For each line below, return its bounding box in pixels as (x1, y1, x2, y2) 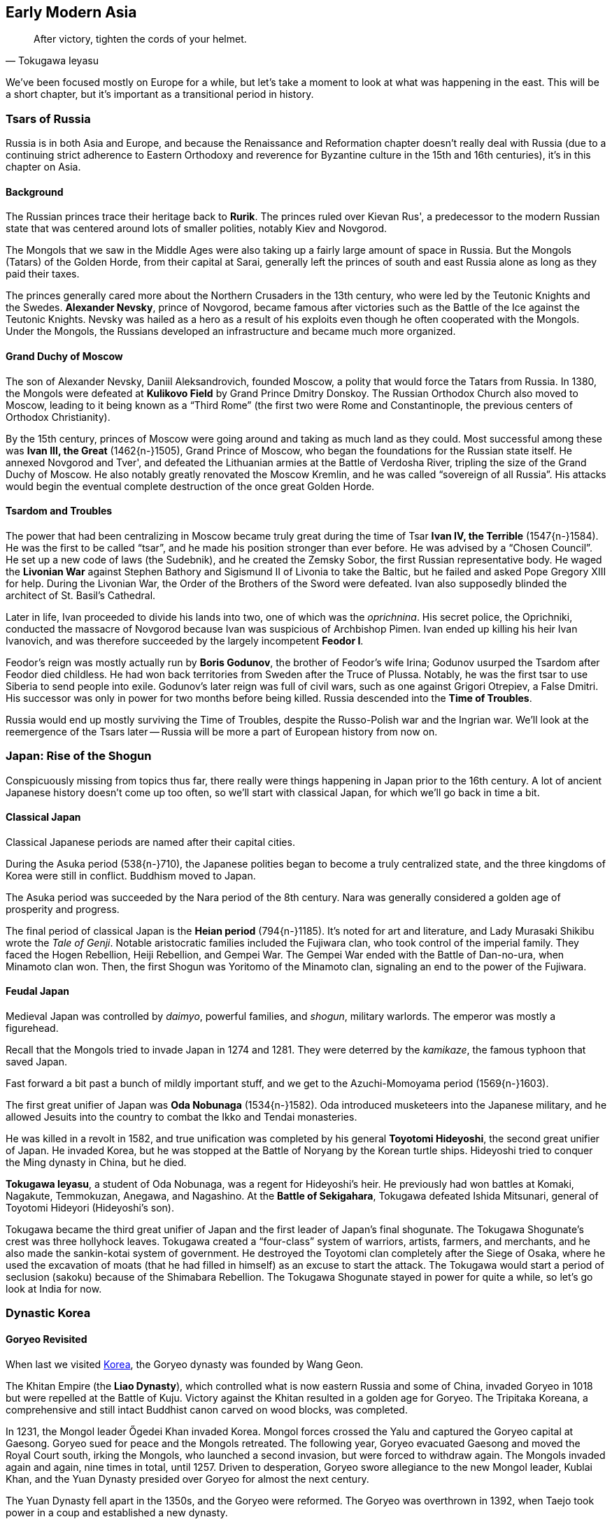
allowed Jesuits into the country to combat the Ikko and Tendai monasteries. (6, 1111, 357, 1123)
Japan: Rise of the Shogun (6, 749, 152, 763)
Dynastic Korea (6, 1306, 91, 1321)
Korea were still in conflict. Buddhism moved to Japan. (6, 869, 256, 882)
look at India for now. (6, 1283, 102, 1295)
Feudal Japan (6, 985, 70, 998)
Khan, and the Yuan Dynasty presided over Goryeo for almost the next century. (6, 1472, 369, 1485)
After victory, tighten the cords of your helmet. (34, 33, 247, 45)
